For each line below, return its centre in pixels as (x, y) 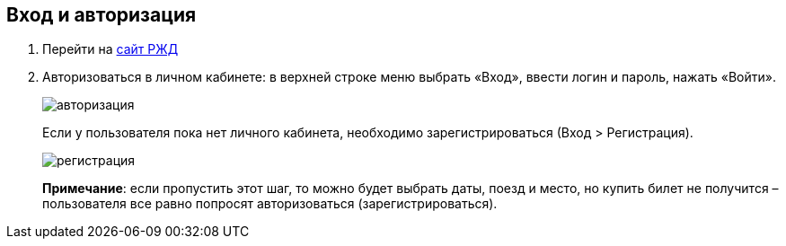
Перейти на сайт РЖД (110, 49)
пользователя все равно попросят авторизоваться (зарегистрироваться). (270, 204)
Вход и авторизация (102, 15)
